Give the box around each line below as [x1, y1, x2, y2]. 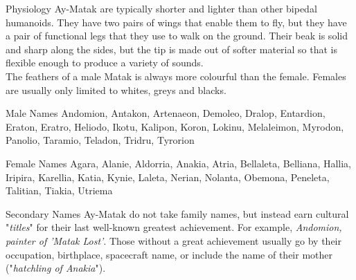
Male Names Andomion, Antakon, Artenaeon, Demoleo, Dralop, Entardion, [6, 106, 326, 120]
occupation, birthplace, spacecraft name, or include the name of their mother [6, 247, 333, 261]
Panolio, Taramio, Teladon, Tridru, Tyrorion [6, 133, 195, 147]
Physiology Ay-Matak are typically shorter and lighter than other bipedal [6, 1, 317, 15]
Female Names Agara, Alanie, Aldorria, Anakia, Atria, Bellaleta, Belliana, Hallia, [6, 156, 352, 170]
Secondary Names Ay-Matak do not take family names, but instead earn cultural [6, 206, 349, 221]
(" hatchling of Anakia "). [6, 261, 106, 275]
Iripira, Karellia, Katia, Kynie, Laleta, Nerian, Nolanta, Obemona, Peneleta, [6, 169, 330, 184]
